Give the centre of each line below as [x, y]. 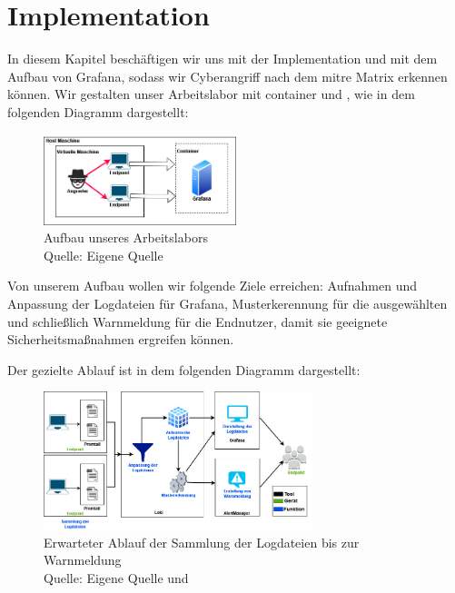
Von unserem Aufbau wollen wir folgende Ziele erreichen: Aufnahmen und [212, 286]
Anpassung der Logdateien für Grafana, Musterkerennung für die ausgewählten [227, 303]
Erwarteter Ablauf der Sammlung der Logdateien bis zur [202, 542]
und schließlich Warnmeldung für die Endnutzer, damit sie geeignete [198, 321]
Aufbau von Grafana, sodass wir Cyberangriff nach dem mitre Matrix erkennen [227, 76]
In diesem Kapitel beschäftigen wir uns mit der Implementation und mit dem [223, 59]
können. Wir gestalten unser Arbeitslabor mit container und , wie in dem [211, 94]
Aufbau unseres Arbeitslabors [126, 237]
